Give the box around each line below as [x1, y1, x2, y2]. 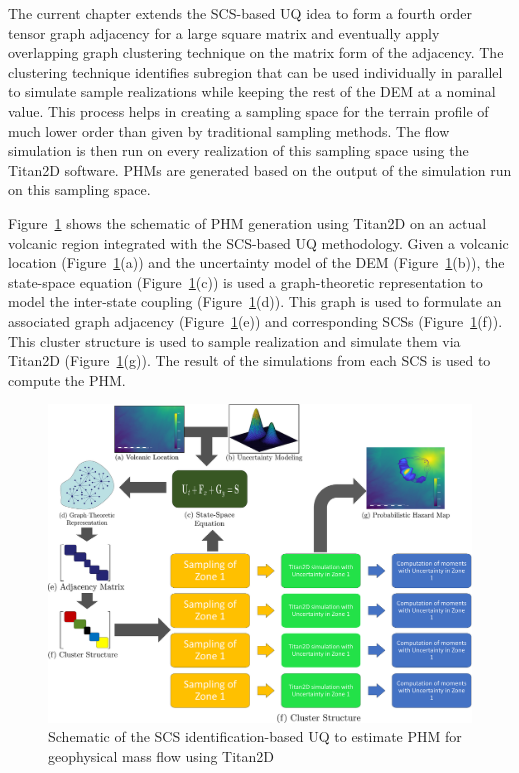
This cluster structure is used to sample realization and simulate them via [8, 330, 461, 351]
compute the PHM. [8, 369, 126, 390]
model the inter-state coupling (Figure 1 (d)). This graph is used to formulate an [8, 291, 502, 312]
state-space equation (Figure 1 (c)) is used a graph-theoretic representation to [8, 271, 483, 292]
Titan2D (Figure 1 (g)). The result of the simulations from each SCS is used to [8, 350, 491, 371]
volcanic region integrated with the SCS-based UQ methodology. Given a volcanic [8, 232, 509, 253]
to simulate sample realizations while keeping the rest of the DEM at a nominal [8, 81, 496, 102]
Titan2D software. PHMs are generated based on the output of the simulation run [8, 159, 512, 180]
